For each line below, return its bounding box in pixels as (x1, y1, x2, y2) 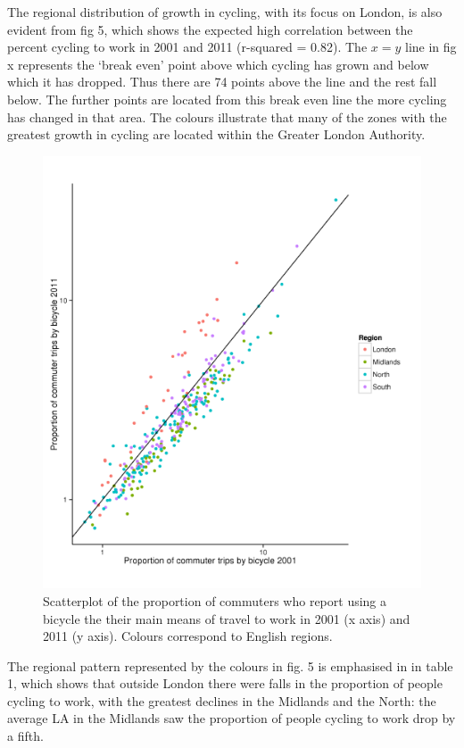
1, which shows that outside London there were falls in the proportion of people (7, 674, 443, 693)
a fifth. (7, 727, 44, 745)
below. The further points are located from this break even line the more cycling (7, 89, 447, 108)
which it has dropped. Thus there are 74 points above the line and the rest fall (7, 72, 437, 91)
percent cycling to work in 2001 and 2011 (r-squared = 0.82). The (7, 37, 368, 56)
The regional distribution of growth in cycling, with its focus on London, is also (7, 3, 443, 21)
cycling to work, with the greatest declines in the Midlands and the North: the (7, 691, 436, 710)
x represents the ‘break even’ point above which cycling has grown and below (7, 54, 429, 73)
